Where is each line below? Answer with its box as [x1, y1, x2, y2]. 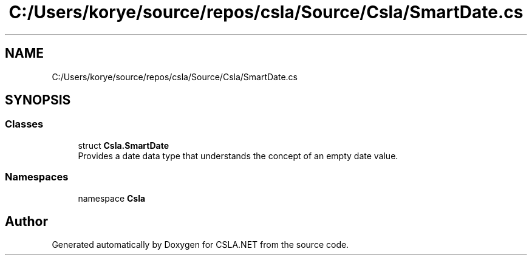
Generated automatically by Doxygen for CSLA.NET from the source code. [52, 239, 349, 250]
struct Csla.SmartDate [78, 140, 169, 151]
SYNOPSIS [5, 92, 71, 108]
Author [5, 213, 48, 229]
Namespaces [5, 171, 69, 183]
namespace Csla [78, 193, 146, 204]
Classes [5, 118, 44, 131]
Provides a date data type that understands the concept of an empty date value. [78, 150, 398, 161]
